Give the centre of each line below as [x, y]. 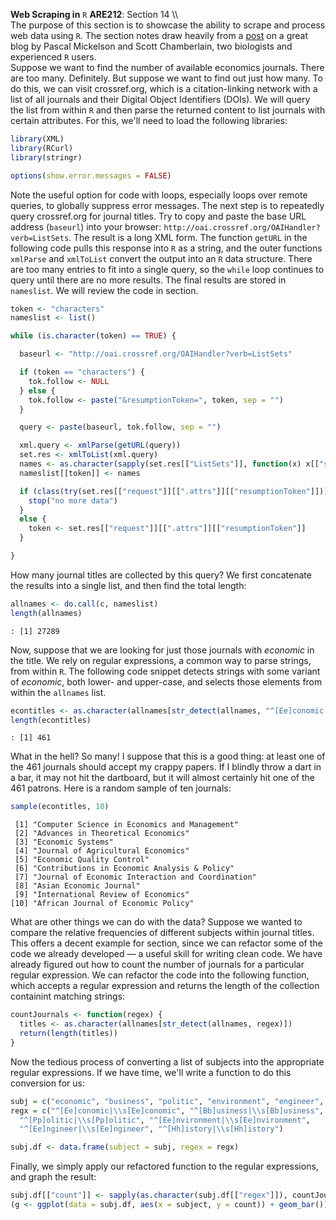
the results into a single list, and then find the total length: [128, 585]
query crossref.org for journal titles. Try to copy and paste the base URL [158, 216]
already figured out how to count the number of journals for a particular [157, 965]
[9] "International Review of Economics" [102, 895]
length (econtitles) [51, 720]
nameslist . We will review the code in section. [104, 290]
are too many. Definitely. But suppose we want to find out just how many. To [166, 78]
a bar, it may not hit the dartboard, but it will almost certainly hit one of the [162, 778]
